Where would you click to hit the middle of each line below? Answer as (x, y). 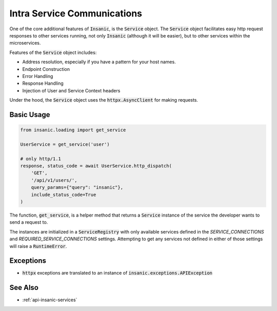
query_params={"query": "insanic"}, (77, 188)
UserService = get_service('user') (65, 144)
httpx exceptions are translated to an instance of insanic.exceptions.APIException (117, 273)
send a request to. (29, 222)
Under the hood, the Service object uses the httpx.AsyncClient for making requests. (104, 100)
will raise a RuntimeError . (38, 246)
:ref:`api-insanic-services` (50, 300)
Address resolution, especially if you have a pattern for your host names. (99, 62)
